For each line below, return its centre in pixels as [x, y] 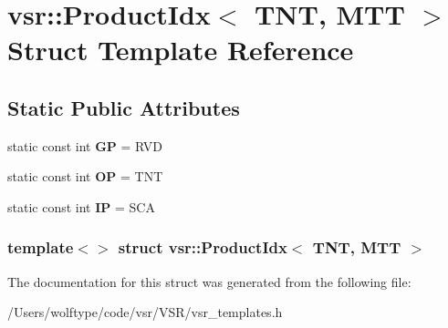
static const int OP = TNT [85, 176]
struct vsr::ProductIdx [203, 247]
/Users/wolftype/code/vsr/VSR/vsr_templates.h [145, 312]
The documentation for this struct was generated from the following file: [209, 281]
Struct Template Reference [181, 50]
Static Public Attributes [124, 107]
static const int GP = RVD [85, 145]
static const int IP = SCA [81, 206]
